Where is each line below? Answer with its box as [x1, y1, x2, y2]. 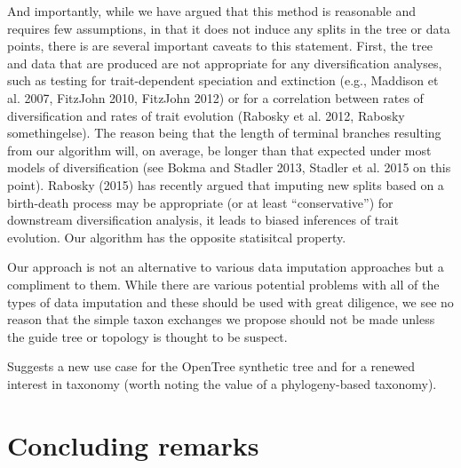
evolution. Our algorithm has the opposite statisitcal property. [7, 227, 346, 246]
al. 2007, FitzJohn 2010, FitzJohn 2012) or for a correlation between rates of [7, 88, 424, 107]
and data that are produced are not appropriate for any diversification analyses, [7, 53, 442, 72]
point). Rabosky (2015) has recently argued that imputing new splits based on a [7, 175, 444, 194]
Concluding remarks [7, 426, 259, 463]
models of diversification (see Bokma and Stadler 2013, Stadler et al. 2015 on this [7, 158, 451, 177]
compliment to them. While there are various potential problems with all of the [7, 274, 440, 293]
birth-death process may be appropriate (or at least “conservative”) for [7, 193, 393, 211]
